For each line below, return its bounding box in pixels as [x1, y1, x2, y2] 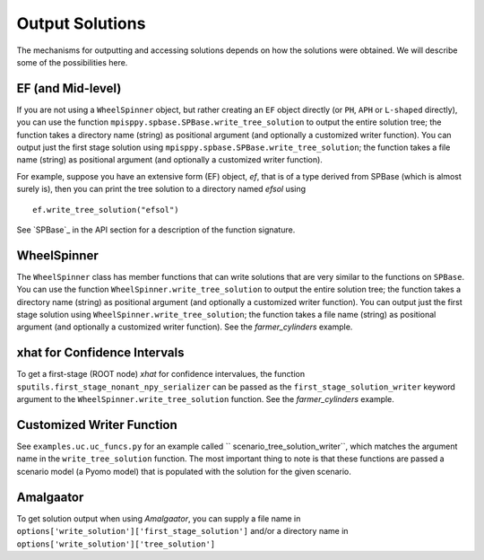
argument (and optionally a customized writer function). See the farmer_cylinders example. [16, 321, 353, 332]
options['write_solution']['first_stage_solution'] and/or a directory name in [16, 526, 349, 537]
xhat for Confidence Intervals [16, 346, 185, 361]
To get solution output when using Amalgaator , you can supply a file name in [16, 512, 301, 524]
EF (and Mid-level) [16, 81, 122, 96]
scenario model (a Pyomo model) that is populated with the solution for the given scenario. [16, 466, 351, 477]
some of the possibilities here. [16, 57, 128, 67]
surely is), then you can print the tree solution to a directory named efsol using [16, 184, 307, 195]
